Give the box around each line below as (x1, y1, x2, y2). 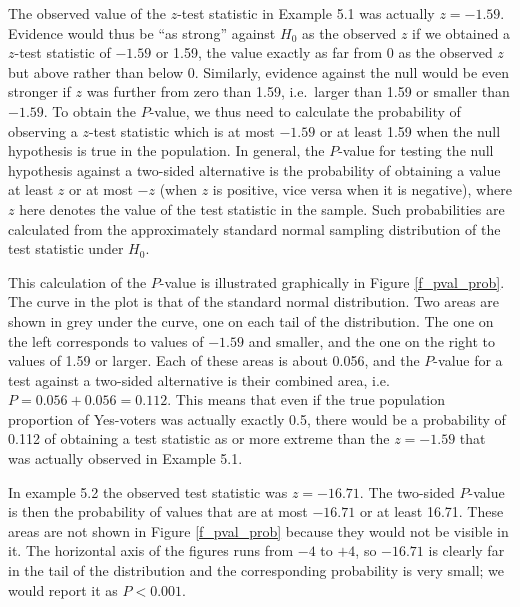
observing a (8, 120, 78, 141)
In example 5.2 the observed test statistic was (8, 481, 288, 502)
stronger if (8, 81, 71, 102)
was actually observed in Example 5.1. (8, 448, 243, 469)
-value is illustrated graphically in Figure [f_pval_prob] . (159, 271, 505, 292)
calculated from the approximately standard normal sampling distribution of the (8, 218, 501, 239)
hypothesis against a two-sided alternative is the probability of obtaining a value (8, 159, 501, 180)
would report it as (8, 579, 118, 600)
